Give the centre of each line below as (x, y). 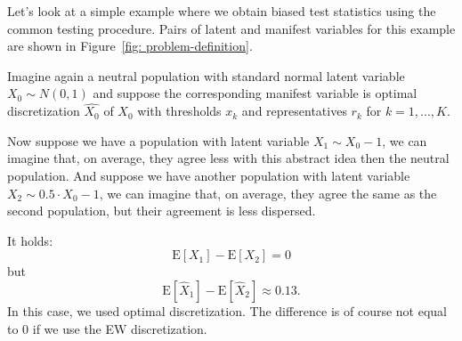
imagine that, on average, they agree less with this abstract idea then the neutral (228, 158)
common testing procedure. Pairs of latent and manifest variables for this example (231, 28)
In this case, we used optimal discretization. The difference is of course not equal (227, 310)
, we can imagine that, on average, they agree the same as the (268, 193)
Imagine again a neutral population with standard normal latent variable (206, 75)
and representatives (294, 111)
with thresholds (179, 111)
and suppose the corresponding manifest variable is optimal (255, 93)
